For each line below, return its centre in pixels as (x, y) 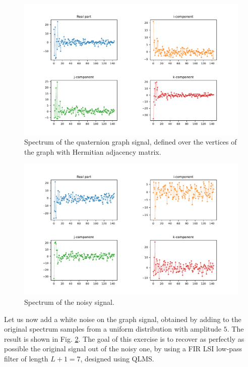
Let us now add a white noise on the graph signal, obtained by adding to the (123, 319)
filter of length (26, 358)
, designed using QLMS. (117, 358)
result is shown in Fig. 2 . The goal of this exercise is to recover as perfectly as (124, 338)
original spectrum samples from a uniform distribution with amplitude (113, 329)
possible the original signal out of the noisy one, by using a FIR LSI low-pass (123, 349)
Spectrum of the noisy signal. (69, 302)
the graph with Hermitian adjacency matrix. (93, 151)
